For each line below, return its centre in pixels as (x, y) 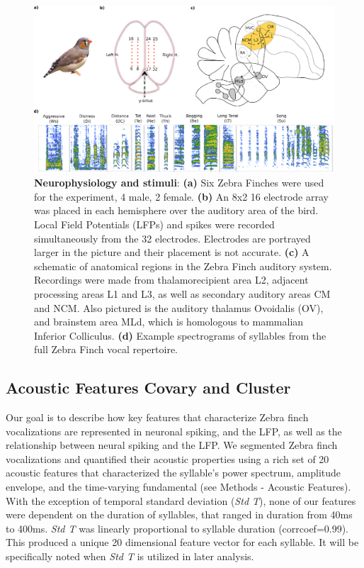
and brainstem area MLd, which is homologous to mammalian (169, 322)
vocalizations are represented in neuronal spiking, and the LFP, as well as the (174, 431)
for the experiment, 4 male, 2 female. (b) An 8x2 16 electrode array (181, 196)
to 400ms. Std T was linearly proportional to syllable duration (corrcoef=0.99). (177, 528)
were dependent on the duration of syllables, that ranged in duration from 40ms (179, 514)
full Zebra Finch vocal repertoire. (106, 349)
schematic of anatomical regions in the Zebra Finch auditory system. (183, 266)
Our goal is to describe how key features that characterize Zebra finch (157, 417)
